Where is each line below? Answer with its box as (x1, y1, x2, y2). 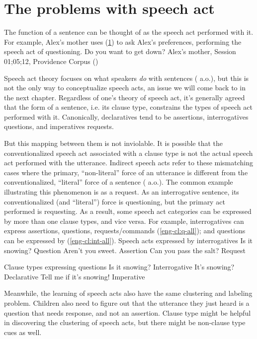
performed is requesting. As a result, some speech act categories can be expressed (4, 206, 252, 216)
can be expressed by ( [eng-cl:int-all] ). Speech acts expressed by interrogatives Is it (4, 235, 253, 245)
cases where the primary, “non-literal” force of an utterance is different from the (4, 167, 248, 177)
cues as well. (4, 327, 42, 337)
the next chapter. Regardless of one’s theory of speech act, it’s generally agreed (4, 92, 245, 102)
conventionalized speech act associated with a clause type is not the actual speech (4, 147, 253, 158)
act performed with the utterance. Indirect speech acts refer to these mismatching (4, 157, 253, 168)
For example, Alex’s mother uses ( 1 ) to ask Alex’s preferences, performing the (4, 36, 242, 47)
